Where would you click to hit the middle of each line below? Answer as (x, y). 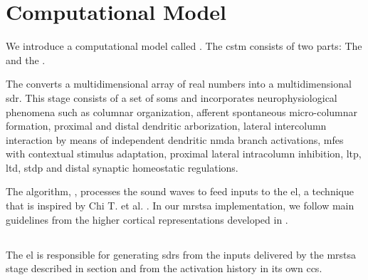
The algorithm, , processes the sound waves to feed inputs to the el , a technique (180, 191)
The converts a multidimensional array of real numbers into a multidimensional (179, 84)
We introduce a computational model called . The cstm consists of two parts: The (184, 46)
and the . (26, 59)
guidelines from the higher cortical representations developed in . (147, 219)
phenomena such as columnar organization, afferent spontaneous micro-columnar (182, 112)
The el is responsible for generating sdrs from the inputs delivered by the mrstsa (181, 254)
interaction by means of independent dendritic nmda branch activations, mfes (175, 139)
